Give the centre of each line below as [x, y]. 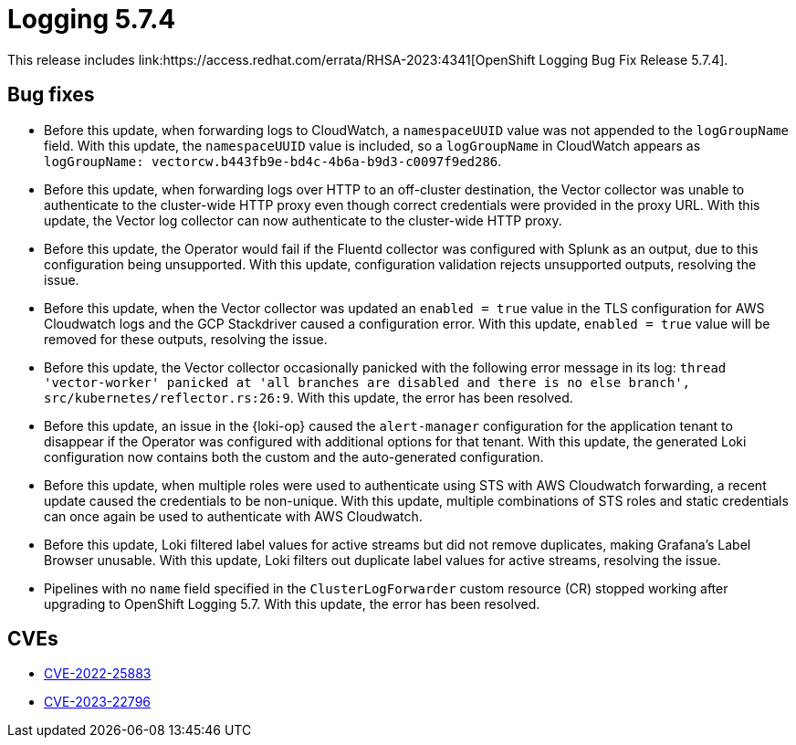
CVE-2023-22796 [98, 702]
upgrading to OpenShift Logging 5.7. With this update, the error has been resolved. [292, 603]
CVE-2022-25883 [98, 674]
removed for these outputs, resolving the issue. [186, 339]
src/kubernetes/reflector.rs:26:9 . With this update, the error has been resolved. [309, 397]
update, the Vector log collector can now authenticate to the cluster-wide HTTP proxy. [303, 220]
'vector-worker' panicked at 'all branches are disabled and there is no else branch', [367, 382]
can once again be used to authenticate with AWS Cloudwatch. [233, 516]
